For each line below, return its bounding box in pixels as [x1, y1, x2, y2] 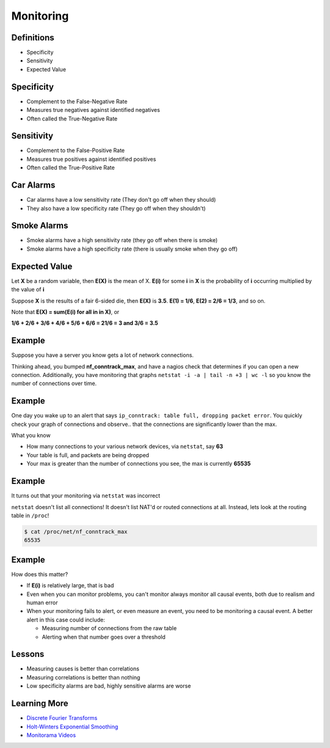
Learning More [11, 698, 68, 709]
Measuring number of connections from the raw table [42, 625, 177, 632]
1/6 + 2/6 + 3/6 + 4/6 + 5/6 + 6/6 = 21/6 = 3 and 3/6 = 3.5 [11, 320, 158, 327]
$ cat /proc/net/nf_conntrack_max [24, 528, 128, 535]
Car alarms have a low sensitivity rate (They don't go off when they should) [26, 196, 216, 204]
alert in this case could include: [26, 616, 105, 623]
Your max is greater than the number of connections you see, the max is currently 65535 [26, 460, 251, 468]
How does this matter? [11, 570, 68, 577]
